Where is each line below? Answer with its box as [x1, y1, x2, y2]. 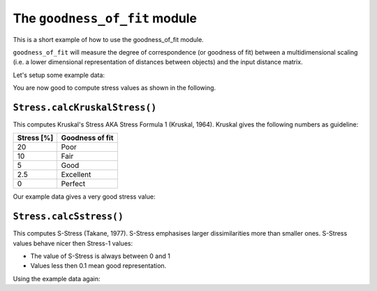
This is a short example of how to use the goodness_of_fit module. [13, 35, 204, 43]
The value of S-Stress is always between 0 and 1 [30, 252, 170, 260]
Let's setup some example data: [13, 71, 105, 79]
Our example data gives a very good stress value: [13, 192, 156, 201]
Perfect [61, 179, 86, 189]
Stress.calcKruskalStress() [13, 101, 157, 113]
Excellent [61, 170, 91, 180]
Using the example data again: [13, 274, 101, 283]
